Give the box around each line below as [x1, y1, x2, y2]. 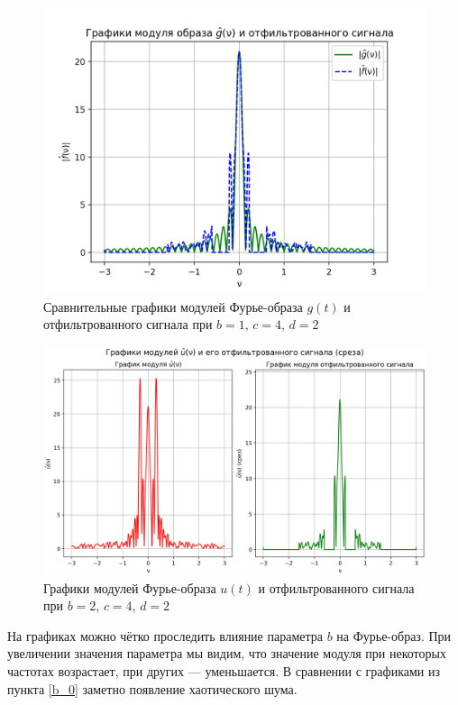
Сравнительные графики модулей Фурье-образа [43, 297, 303, 316]
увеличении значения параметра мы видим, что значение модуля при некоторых [7, 644, 446, 663]
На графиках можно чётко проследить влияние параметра [7, 626, 323, 645]
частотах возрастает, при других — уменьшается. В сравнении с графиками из [7, 661, 440, 680]
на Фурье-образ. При [336, 626, 452, 645]
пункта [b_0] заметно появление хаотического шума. [7, 679, 298, 698]
